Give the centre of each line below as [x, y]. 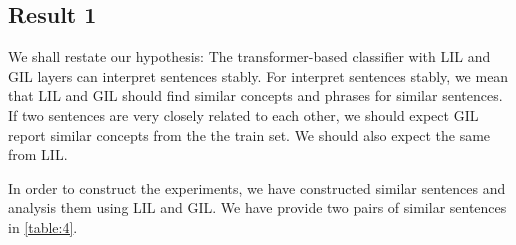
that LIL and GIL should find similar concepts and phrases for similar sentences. [255, 95]
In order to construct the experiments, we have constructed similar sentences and [257, 187]
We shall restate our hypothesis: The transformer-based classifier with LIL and [249, 56]
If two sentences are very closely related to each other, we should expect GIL [243, 114]
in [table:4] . [43, 226]
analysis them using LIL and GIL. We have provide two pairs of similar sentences [257, 207]
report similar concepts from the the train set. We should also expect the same [249, 134]
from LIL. [38, 154]
